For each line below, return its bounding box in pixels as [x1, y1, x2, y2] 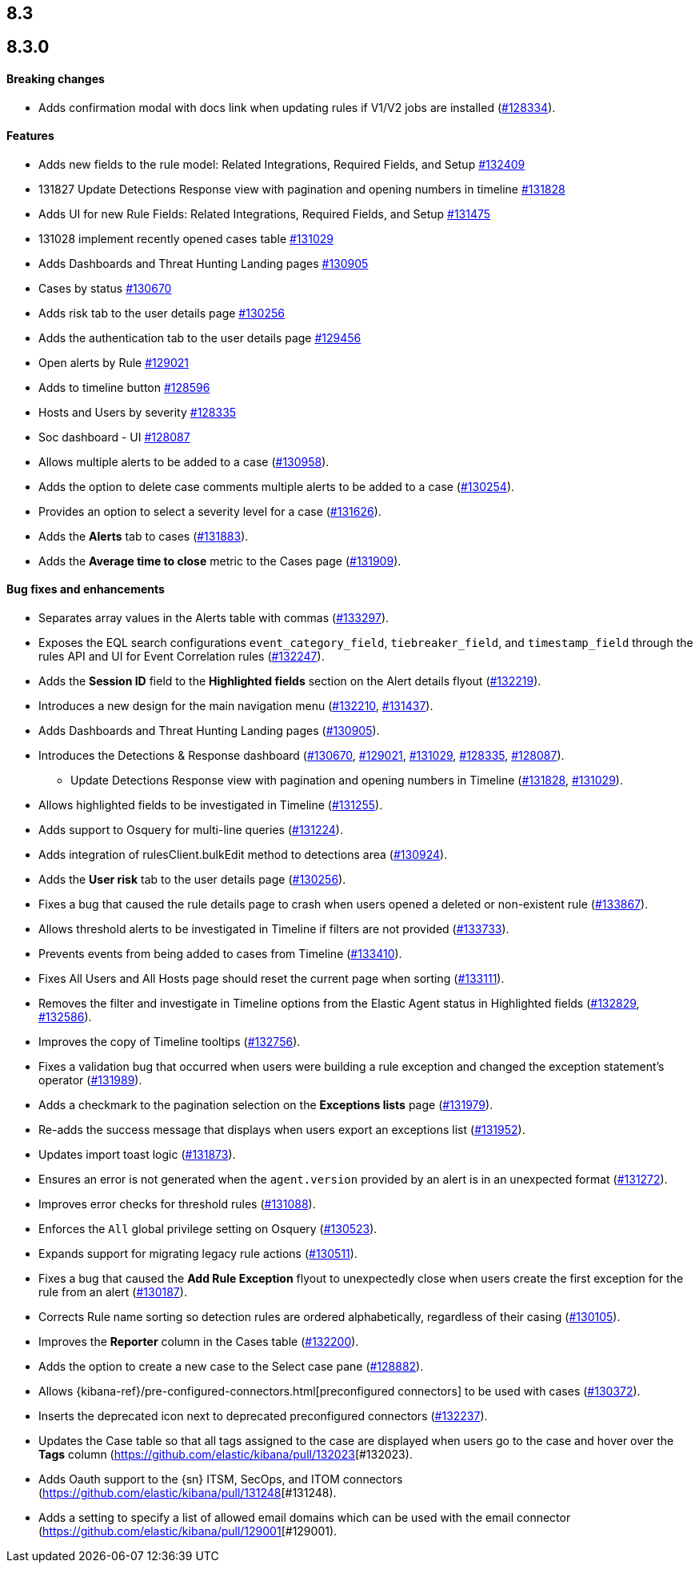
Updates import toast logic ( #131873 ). [38, 1148, 236, 1162]
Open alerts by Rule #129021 [38, 355, 190, 369]
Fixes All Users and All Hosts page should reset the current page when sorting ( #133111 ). [38, 972, 505, 986]
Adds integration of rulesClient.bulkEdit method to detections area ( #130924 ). [38, 848, 448, 862]
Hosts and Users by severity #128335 [38, 405, 237, 419]
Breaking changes [6, 72, 105, 86]
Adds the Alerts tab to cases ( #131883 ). [38, 529, 249, 543]
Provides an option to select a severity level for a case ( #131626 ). [38, 504, 381, 518]
